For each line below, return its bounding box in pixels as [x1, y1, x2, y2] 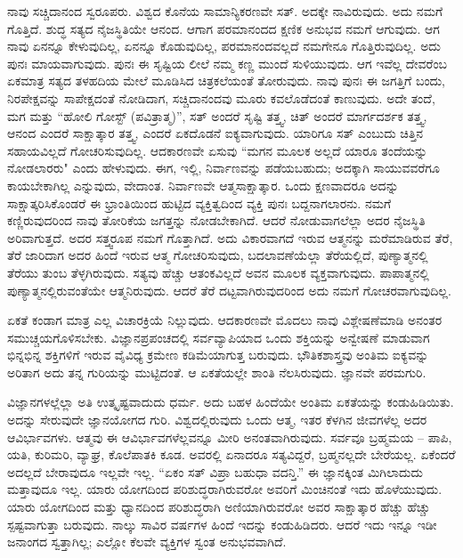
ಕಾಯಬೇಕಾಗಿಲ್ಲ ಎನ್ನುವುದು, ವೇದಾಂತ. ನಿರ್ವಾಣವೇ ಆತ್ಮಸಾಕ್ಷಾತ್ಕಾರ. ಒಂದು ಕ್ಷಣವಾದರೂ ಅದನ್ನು [7, 175, 399, 194]
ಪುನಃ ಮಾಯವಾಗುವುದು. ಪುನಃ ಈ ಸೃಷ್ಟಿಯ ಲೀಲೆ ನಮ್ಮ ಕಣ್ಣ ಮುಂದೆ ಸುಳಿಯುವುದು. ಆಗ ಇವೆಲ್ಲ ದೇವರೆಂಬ [7, 53, 448, 72]
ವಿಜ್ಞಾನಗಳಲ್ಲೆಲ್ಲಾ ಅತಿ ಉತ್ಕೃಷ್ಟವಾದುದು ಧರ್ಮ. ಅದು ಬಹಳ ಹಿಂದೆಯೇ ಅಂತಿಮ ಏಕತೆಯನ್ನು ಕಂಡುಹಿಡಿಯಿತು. [7, 392, 454, 411]
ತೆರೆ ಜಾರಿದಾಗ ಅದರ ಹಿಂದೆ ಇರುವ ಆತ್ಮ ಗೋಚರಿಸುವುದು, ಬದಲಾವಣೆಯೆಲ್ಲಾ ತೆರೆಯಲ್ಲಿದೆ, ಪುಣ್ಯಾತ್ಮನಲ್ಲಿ [7, 246, 428, 264]
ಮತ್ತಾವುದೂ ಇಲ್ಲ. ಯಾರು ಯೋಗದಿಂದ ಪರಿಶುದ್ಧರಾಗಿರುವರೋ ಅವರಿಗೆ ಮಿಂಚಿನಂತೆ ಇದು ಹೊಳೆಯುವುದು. [7, 480, 443, 498]
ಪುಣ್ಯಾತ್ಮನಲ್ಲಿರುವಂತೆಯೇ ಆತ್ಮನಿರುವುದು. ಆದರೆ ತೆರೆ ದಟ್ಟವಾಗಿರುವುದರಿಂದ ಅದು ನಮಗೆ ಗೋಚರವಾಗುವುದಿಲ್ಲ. [7, 280, 451, 299]
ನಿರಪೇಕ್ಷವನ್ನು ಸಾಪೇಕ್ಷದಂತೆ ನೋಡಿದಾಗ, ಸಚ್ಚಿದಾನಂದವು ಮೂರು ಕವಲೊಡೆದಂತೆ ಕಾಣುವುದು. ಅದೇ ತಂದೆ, [7, 88, 435, 107]
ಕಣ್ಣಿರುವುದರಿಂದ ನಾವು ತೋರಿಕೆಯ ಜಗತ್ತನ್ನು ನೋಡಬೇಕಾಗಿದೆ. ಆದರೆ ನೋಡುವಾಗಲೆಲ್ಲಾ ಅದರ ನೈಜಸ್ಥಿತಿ [7, 211, 426, 230]
